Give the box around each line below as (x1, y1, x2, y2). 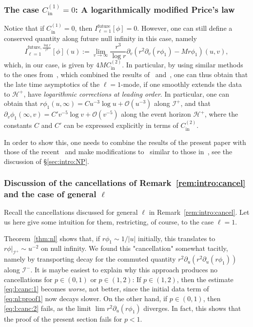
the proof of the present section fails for (4, 313, 122, 324)
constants (4, 120, 32, 130)
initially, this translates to (138, 233, 215, 243)
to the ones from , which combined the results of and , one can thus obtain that (4, 69, 248, 80)
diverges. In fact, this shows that (143, 303, 241, 313)
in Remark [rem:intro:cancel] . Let (149, 207, 250, 217)
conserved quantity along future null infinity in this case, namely (4, 33, 197, 43)
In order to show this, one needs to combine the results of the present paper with (4, 137, 246, 147)
